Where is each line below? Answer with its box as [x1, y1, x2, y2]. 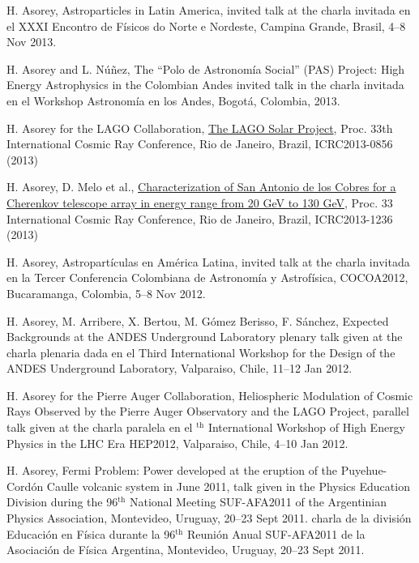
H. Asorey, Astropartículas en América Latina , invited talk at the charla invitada [6, 253, 410, 270]
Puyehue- [340, 462, 387, 479]
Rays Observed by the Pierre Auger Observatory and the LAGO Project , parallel [6, 403, 409, 420]
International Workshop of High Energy [207, 419, 406, 436]
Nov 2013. [6, 33, 57, 50]
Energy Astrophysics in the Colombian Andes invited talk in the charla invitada [6, 76, 404, 93]
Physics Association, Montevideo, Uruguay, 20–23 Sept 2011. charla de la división [6, 510, 412, 527]
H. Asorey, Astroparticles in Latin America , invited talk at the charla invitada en [6, 2, 411, 18]
